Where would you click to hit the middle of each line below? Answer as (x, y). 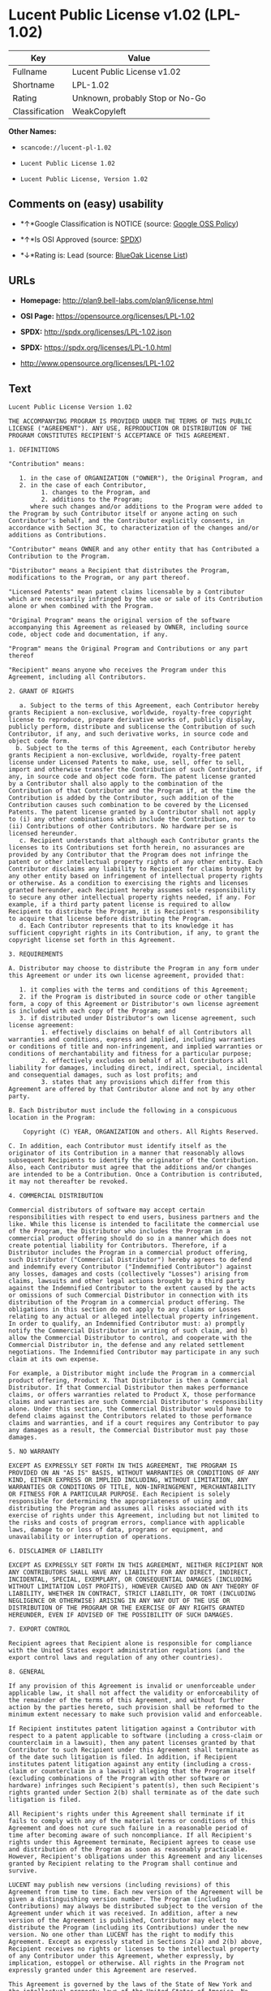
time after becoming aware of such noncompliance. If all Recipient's (130, 1836)
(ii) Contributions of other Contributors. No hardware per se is (123, 827)
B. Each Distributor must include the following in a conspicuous (123, 1111)
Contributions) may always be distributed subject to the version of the (136, 1907)
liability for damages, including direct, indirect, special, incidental (136, 1068)
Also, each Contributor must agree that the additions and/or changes (130, 1168)
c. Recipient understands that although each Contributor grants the (139, 841)
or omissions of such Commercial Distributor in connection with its (129, 1296)
